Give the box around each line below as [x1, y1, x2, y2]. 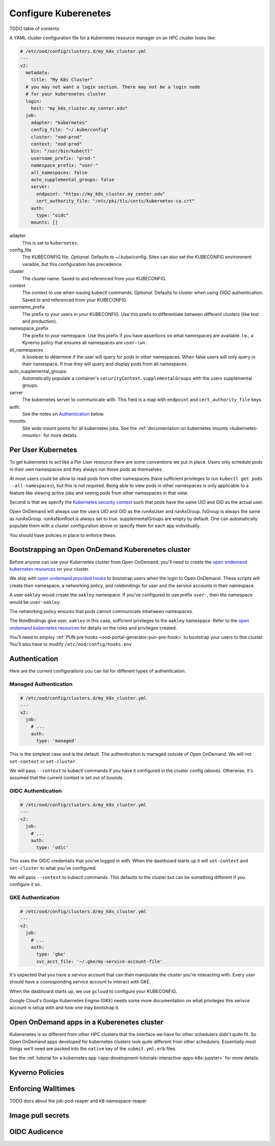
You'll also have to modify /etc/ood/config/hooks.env [9, 641, 132, 647]
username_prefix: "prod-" [31, 155, 96, 161]
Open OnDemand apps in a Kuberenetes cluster [9, 1018, 164, 1027]
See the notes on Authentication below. [22, 411, 104, 417]
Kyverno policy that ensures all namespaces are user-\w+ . [22, 339, 147, 346]
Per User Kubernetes [9, 446, 77, 455]
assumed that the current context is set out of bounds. [9, 775, 124, 781]
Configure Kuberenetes [9, 8, 112, 19]
